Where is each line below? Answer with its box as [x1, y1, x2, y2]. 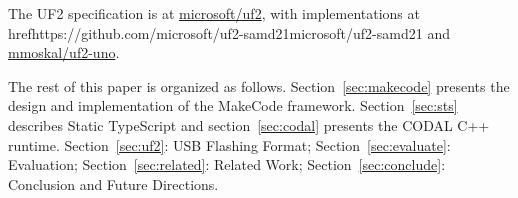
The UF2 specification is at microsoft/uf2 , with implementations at [8, 3, 420, 23]
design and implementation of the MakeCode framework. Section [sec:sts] [8, 95, 458, 116]
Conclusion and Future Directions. [8, 173, 219, 194]
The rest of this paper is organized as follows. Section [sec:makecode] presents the [8, 75, 510, 96]
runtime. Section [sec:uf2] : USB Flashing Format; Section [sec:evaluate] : [8, 134, 451, 155]
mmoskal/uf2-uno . [8, 42, 120, 63]
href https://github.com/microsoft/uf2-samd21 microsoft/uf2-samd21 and [8, 22, 450, 43]
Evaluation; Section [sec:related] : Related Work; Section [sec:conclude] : [8, 154, 446, 175]
